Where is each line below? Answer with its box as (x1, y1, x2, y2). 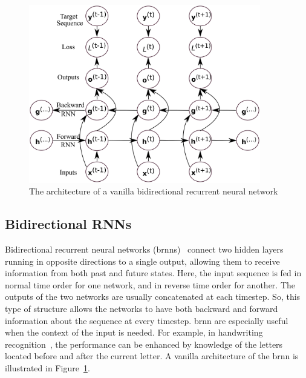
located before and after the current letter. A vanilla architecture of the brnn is (5, 350, 299, 362)
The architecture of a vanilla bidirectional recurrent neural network (29, 185, 278, 197)
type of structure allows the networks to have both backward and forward (5, 302, 278, 314)
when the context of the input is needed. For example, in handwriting (5, 326, 263, 339)
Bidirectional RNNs (5, 214, 132, 233)
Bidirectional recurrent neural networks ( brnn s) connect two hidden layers (5, 243, 284, 256)
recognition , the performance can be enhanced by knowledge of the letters (5, 337, 283, 350)
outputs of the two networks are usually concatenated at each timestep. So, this (5, 290, 301, 303)
